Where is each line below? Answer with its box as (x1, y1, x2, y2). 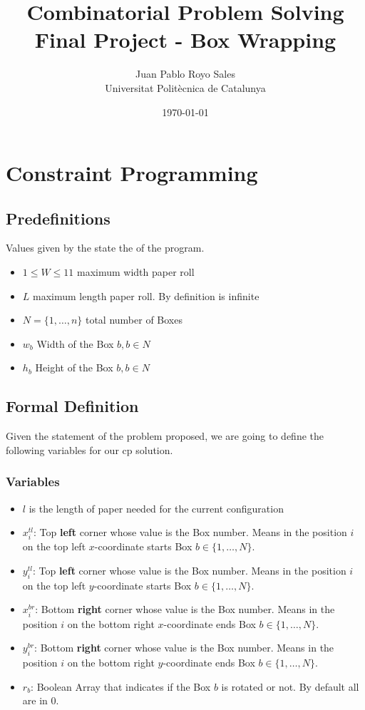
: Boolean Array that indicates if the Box (31, 679, 211, 694)
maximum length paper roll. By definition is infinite (33, 288, 259, 303)
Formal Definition (6, 395, 139, 417)
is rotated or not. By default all (221, 679, 359, 694)
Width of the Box (36, 336, 114, 351)
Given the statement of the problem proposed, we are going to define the (6, 428, 324, 443)
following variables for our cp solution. (6, 442, 173, 457)
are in (22, 693, 48, 708)
